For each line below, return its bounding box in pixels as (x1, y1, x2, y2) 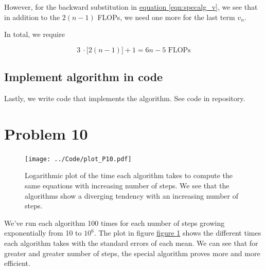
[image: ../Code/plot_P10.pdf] (25, 155, 132, 163)
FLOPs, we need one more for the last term (97, 11, 235, 22)
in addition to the (4, 11, 60, 22)
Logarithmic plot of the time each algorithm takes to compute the (25, 170, 233, 181)
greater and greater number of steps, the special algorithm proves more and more (4, 247, 260, 258)
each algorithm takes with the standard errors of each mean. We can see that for (4, 237, 258, 248)
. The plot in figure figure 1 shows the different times (94, 227, 261, 238)
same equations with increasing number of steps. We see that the (25, 180, 229, 190)
